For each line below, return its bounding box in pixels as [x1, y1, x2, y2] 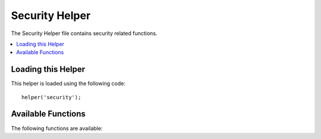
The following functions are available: [11, 125, 103, 132]
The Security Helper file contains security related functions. [11, 30, 158, 37]
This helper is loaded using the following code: [11, 80, 126, 87]
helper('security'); [21, 94, 81, 100]
